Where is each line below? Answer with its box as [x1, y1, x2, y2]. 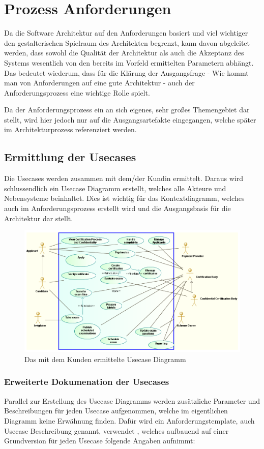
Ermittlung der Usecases [4, 149, 136, 165]
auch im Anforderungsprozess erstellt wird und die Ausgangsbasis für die [4, 203, 231, 214]
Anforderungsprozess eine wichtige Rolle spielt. [4, 87, 150, 98]
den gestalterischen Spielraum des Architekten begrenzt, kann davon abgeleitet [4, 37, 250, 48]
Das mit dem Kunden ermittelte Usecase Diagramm [24, 353, 186, 364]
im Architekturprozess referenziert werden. [4, 124, 137, 135]
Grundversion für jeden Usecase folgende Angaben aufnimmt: [4, 435, 195, 446]
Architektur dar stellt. [4, 213, 73, 223]
